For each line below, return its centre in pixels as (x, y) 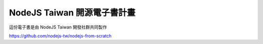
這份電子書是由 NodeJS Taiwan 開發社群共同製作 (58, 27)
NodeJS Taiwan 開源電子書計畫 (72, 13)
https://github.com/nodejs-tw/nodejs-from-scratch (60, 36)
